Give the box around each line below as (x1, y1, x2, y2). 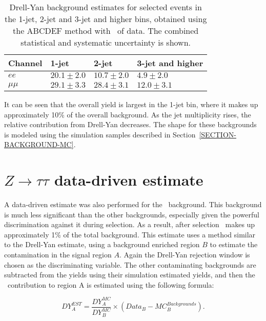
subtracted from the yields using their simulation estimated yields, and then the (4, 269, 255, 280)
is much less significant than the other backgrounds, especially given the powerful (4, 209, 259, 219)
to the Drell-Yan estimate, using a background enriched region (4, 239, 200, 250)
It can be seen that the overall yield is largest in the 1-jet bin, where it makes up (4, 99, 258, 109)
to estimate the (210, 239, 258, 250)
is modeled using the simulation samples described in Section (4, 129, 196, 139)
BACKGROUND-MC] (4, 139, 74, 150)
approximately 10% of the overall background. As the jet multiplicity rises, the (4, 109, 251, 119)
